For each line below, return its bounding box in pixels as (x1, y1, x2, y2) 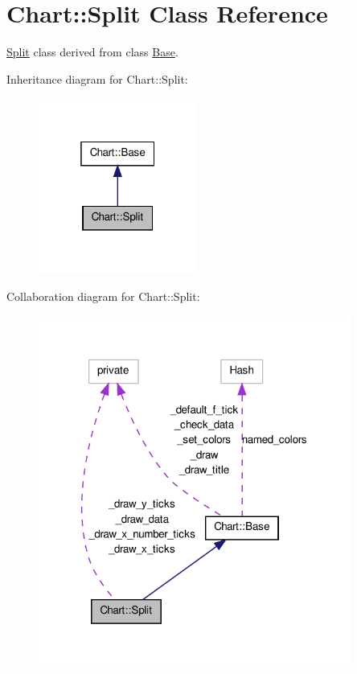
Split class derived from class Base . (6, 43, 178, 60)
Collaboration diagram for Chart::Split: (6, 288, 200, 305)
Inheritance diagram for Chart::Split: (6, 70, 188, 87)
